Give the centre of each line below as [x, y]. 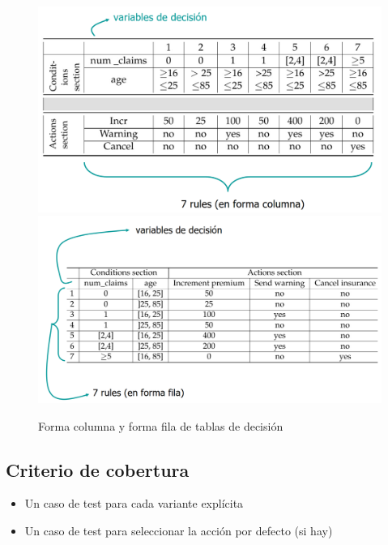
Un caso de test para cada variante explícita [134, 503]
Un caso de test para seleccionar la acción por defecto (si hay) [179, 531]
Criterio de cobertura [98, 469]
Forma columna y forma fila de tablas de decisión [161, 425]
